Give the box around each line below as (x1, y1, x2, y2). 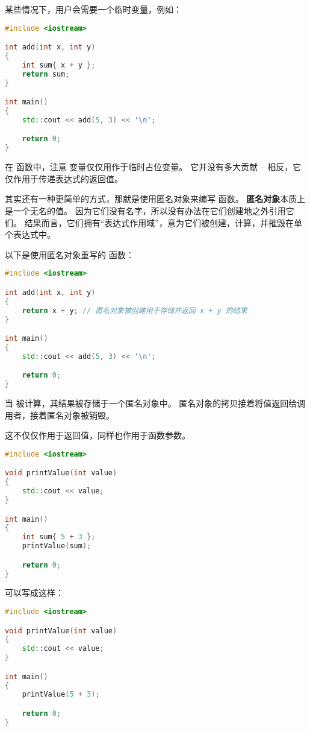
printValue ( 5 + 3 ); (22, 690, 100, 699)
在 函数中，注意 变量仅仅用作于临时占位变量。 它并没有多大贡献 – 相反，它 (5, 160, 302, 173)
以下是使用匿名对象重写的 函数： (5, 248, 134, 261)
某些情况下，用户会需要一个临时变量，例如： (5, 3, 182, 15)
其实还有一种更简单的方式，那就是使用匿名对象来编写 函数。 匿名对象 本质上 (5, 192, 306, 205)
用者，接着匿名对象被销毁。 (5, 408, 114, 421)
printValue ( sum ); (22, 542, 91, 551)
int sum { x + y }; (22, 60, 96, 69)
